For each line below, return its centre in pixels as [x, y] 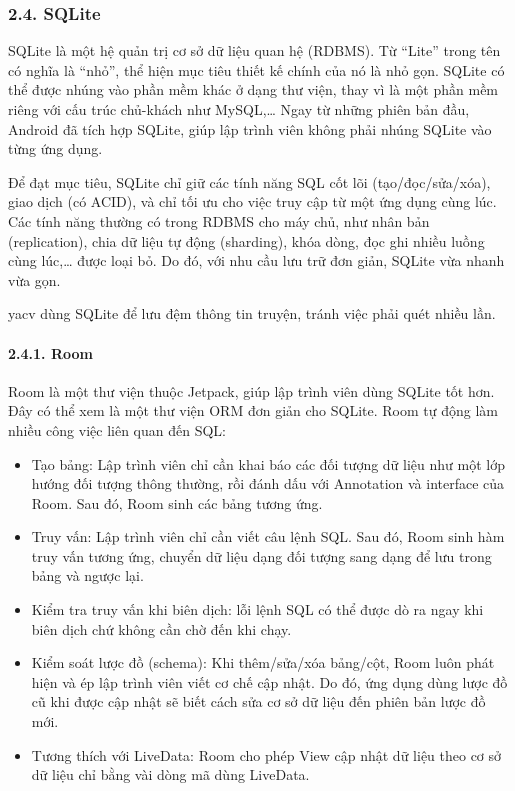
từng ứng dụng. [55, 148]
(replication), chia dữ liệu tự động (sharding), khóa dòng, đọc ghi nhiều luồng [246, 240]
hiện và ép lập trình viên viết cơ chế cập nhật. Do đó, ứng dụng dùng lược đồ [269, 681]
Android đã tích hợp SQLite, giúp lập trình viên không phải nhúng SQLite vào [250, 128]
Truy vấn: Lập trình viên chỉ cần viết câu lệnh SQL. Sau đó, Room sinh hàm [268, 536]
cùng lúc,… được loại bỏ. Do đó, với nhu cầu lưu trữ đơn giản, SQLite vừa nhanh [256, 260]
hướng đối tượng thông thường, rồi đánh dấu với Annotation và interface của [268, 483]
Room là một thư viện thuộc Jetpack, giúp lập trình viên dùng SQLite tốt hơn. [251, 390]
